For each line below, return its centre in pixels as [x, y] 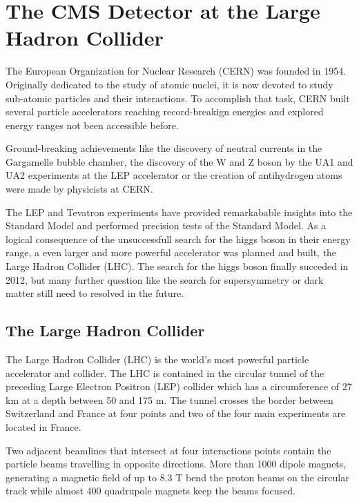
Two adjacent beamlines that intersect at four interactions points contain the [168, 450]
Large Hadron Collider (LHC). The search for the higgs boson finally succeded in [177, 266]
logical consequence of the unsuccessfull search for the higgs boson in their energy [178, 239]
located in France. [43, 426]
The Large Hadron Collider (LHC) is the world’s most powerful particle [157, 359]
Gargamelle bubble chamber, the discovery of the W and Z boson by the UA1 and [179, 161]
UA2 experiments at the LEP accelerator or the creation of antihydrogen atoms [174, 175]
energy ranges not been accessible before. [92, 125]
